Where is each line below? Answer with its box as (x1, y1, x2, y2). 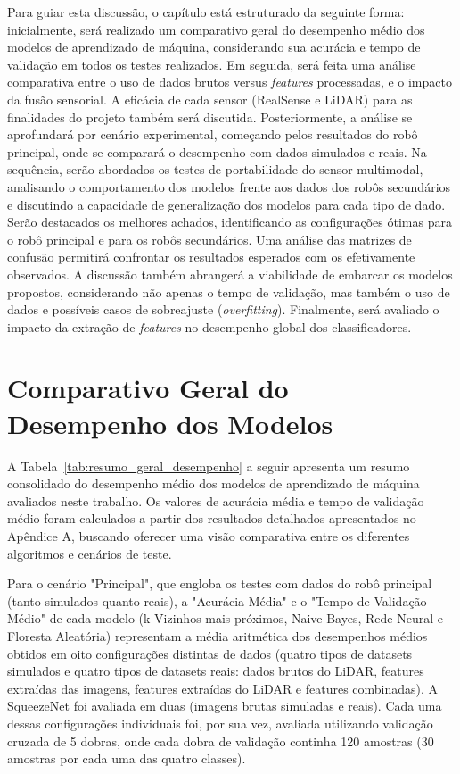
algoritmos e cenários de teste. (7, 544, 172, 562)
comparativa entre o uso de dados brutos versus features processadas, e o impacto (7, 72, 452, 91)
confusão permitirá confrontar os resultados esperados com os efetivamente (7, 247, 415, 266)
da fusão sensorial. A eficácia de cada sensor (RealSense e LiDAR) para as (7, 89, 413, 108)
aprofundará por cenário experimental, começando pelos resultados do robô (7, 125, 418, 144)
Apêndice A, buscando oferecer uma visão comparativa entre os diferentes (7, 526, 410, 545)
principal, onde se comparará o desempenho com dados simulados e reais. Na (7, 142, 427, 161)
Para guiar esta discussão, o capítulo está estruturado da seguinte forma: (7, 3, 405, 21)
